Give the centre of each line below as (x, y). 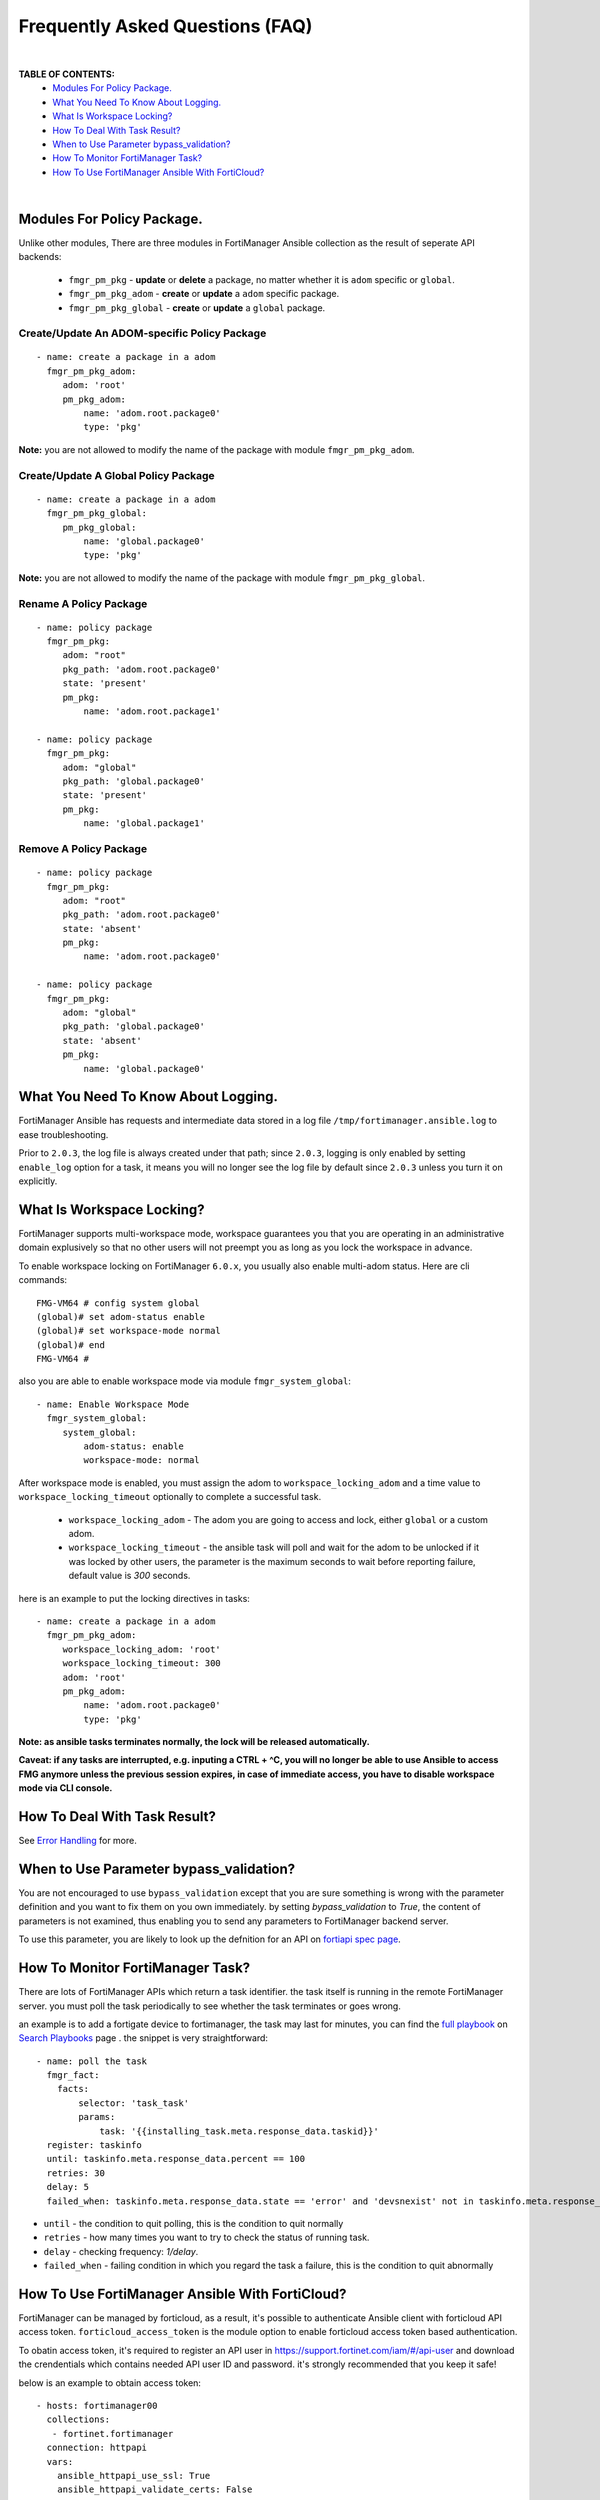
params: (97, 2117)
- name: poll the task (92, 2061)
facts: (73, 2089)
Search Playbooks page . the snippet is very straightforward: (143, 2038)
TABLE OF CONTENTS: (66, 74)
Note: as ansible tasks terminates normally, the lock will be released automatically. (194, 1742)
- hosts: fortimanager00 (97, 2406)
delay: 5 (68, 2187)
